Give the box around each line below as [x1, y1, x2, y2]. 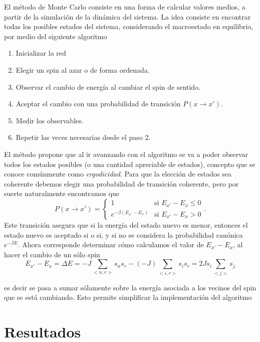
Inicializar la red [16, 48, 66, 58]
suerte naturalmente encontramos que [4, 188, 120, 199]
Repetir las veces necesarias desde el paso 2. [16, 132, 151, 142]
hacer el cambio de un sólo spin [4, 249, 100, 259]
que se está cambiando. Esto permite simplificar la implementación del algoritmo [4, 292, 252, 302]
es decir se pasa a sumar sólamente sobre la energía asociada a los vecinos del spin [4, 282, 256, 292]
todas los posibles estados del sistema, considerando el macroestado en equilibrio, [4, 21, 253, 32]
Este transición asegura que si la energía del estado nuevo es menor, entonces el [4, 219, 248, 230]
